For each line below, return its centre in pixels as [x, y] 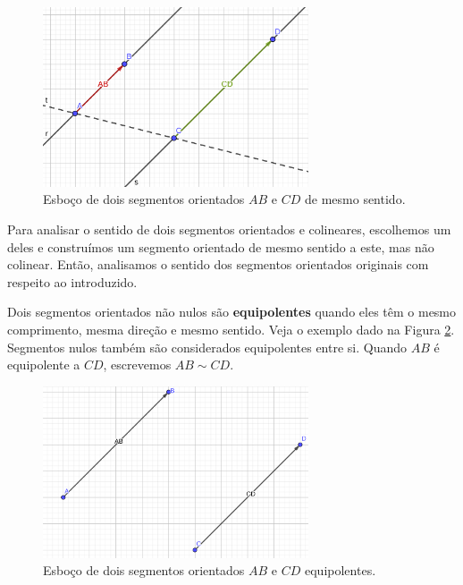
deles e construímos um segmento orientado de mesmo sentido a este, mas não [221, 246]
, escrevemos [137, 365]
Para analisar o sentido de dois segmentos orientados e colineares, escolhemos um [229, 229]
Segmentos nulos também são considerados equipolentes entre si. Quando [207, 347]
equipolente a [44, 365]
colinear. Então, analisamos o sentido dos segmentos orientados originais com [218, 264]
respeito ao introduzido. [72, 281]
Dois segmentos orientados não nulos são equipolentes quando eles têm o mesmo [232, 312]
